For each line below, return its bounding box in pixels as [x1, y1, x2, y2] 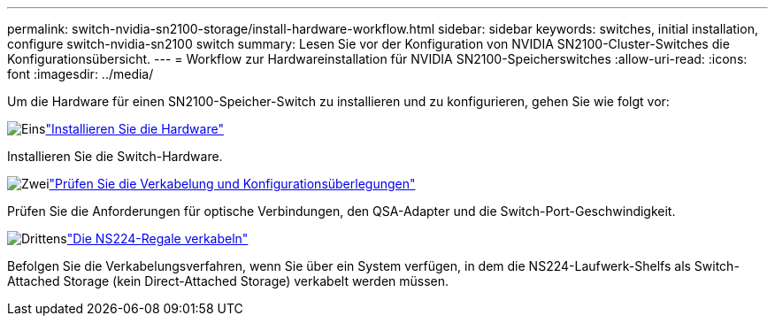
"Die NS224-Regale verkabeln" [66, 231, 249, 246]
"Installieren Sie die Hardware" [45, 121, 224, 136]
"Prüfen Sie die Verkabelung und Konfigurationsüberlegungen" [49, 176, 416, 191]
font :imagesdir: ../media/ [7, 66, 154, 81]
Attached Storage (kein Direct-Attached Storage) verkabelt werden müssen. [7, 273, 449, 288]
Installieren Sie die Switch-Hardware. [7, 149, 223, 164]
